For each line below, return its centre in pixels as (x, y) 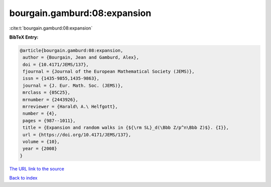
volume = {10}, (41, 142)
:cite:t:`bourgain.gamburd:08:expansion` (51, 28)
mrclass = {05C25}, (46, 92)
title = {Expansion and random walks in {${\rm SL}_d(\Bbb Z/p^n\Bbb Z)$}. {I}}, (126, 128)
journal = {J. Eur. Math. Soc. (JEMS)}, (73, 85)
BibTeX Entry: (24, 37)
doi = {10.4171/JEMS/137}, (56, 64)
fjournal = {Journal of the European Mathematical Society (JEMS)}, (109, 72)
